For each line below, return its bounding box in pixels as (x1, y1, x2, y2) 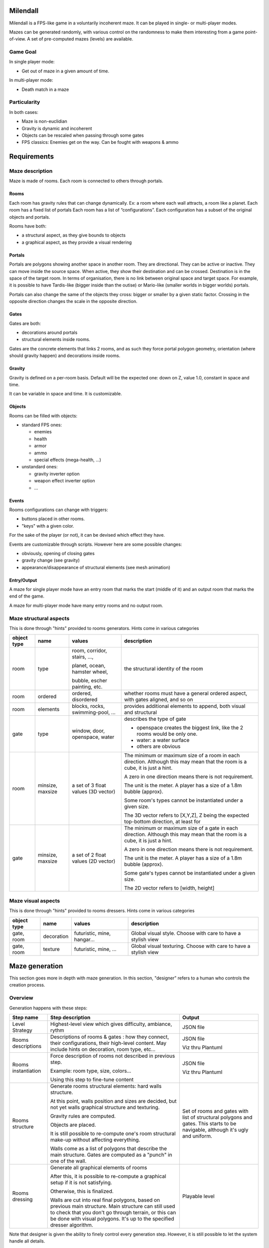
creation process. (9, 982, 45, 988)
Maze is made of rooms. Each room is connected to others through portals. (9, 178, 163, 184)
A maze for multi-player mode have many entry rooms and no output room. (9, 602, 163, 609)
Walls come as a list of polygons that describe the (50, 1145, 167, 1152)
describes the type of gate (124, 715, 186, 722)
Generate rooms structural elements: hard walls (50, 1082, 162, 1089)
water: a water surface (136, 737, 190, 744)
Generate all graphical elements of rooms (50, 1164, 147, 1171)
